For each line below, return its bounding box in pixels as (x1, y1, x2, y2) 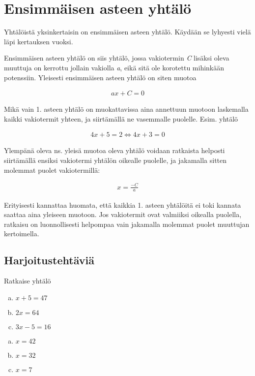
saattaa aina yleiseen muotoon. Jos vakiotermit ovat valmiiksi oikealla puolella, (4, 209, 242, 219)
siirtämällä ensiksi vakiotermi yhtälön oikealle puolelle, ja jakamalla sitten (4, 155, 227, 165)
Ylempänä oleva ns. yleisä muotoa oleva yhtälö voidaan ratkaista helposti (4, 145, 225, 156)
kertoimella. (4, 228, 39, 239)
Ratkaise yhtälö (4, 276, 51, 286)
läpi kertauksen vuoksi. (4, 36, 73, 46)
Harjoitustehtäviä (4, 252, 94, 268)
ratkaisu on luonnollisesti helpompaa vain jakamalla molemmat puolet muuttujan (4, 219, 250, 229)
